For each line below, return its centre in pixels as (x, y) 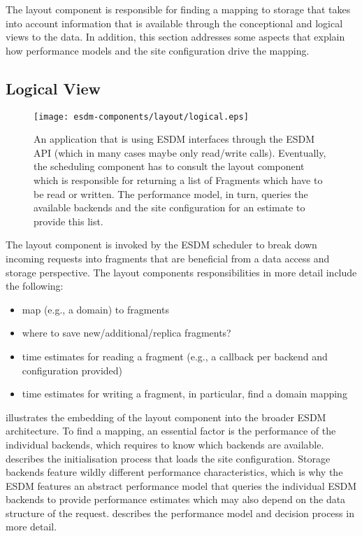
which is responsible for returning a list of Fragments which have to (178, 180)
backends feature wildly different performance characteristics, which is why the (174, 472)
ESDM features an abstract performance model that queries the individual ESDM (181, 485)
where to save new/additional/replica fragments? (126, 333)
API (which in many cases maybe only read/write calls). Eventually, (180, 152)
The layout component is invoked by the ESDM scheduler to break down (161, 245)
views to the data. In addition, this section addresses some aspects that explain (175, 37)
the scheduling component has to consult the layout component (169, 166)
